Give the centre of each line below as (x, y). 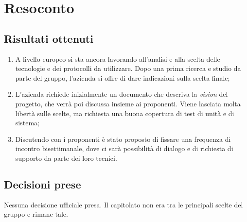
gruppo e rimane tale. (36, 214)
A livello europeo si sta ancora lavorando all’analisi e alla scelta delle (118, 59)
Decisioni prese (43, 184)
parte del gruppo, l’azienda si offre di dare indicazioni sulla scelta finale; (123, 77)
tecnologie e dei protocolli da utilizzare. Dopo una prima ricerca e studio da (128, 68)
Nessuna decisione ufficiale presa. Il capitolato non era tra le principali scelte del (123, 204)
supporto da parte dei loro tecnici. (66, 158)
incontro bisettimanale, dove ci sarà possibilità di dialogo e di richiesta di (124, 148)
